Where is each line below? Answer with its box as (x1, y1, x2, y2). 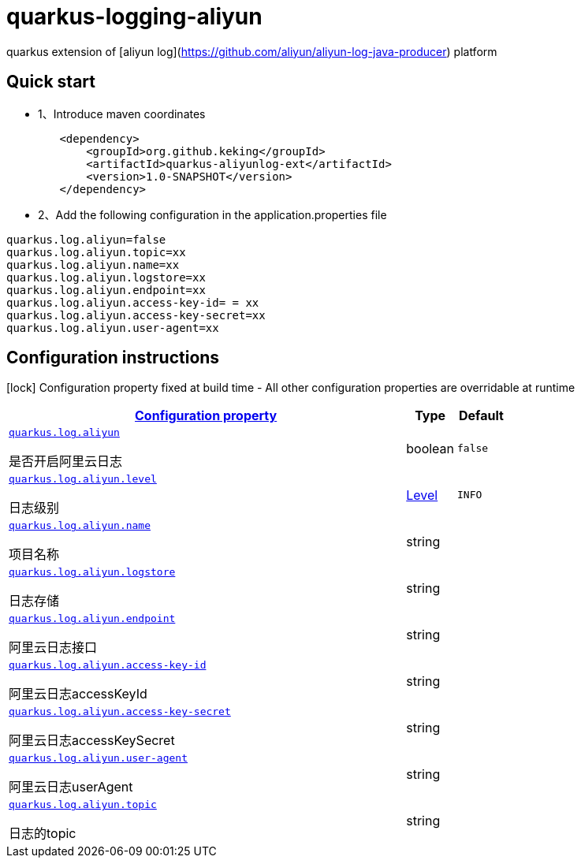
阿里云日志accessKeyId (9, 686, 147, 702)
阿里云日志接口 (9, 639, 98, 656)
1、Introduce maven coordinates (38, 106, 206, 121)
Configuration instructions (6, 348, 220, 368)
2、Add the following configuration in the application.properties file (38, 207, 387, 222)
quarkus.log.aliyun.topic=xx (6, 245, 186, 259)
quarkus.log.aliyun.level (9, 473, 157, 486)
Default (459, 408, 504, 424)
